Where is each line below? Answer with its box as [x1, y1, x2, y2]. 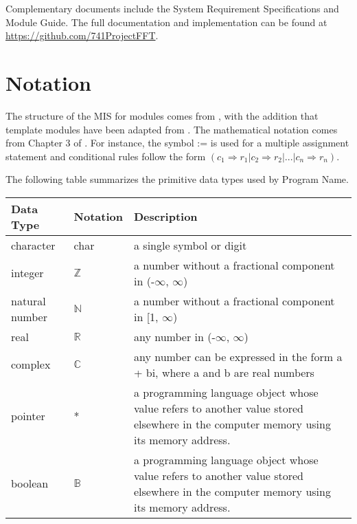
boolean [11, 475, 49, 492]
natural [11, 292, 46, 309]
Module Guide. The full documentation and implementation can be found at [5, 14, 327, 29]
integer [11, 265, 44, 281]
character [11, 237, 56, 253]
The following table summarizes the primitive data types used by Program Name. [5, 172, 349, 186]
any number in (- [134, 328, 216, 345]
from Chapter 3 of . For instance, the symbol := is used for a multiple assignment [5, 135, 349, 150]
